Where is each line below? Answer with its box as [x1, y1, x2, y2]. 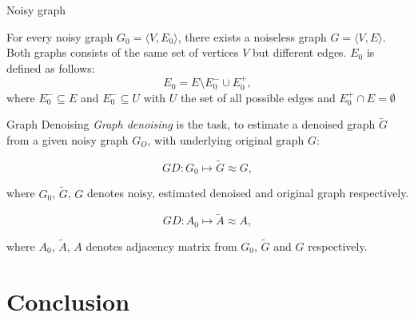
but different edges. [252, 44, 347, 61]
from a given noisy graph [6, 132, 129, 149]
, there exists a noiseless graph [177, 28, 327, 45]
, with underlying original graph [147, 132, 305, 149]
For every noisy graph [6, 28, 113, 45]
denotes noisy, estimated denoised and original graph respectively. [87, 184, 409, 201]
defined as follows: [6, 59, 95, 76]
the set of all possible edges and [180, 89, 336, 105]
